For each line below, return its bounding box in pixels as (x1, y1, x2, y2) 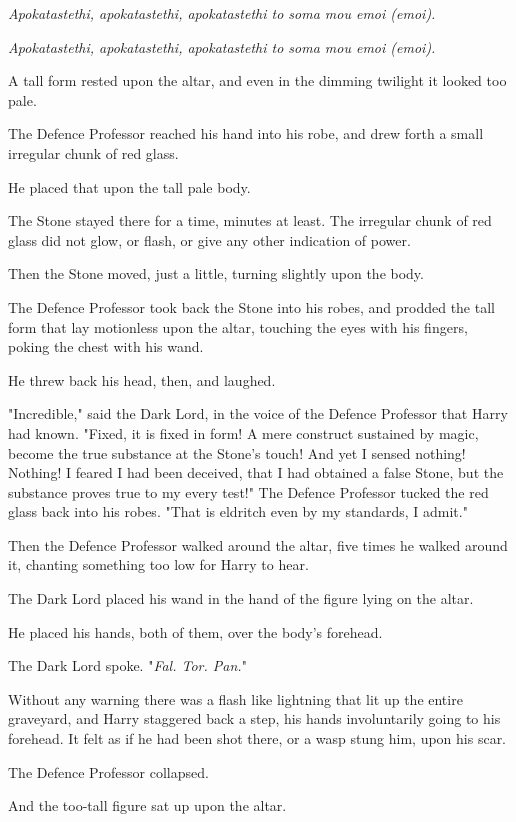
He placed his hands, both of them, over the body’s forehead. (8, 621, 383, 642)
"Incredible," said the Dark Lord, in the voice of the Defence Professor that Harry (8, 403, 508, 424)
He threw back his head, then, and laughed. (8, 369, 276, 390)
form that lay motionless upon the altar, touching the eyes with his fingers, (8, 316, 468, 337)
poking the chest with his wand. (8, 336, 204, 357)
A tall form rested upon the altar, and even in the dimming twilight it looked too (8, 70, 507, 91)
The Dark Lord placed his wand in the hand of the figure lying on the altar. (8, 588, 474, 609)
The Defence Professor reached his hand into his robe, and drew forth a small (8, 123, 484, 144)
